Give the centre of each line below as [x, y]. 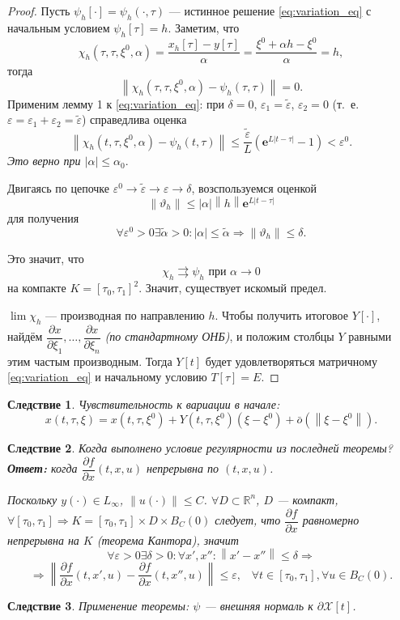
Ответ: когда [43, 468]
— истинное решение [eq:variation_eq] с [270, 11]
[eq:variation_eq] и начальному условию [107, 377]
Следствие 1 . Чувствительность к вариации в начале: [144, 403]
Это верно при [44, 161]
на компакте [37, 288]
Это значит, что [46, 258]
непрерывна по [183, 468]
